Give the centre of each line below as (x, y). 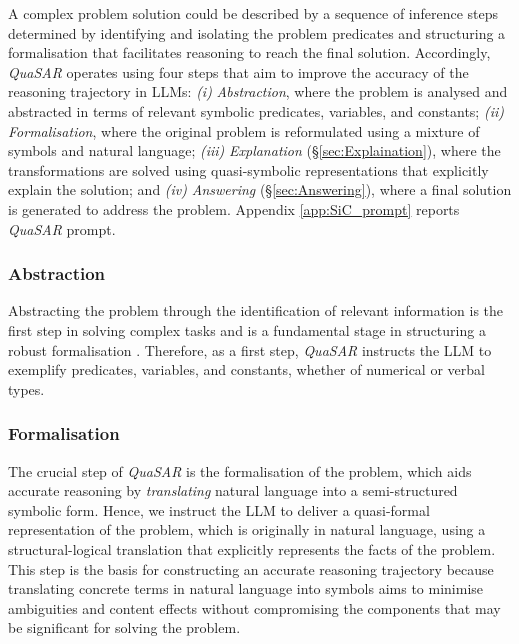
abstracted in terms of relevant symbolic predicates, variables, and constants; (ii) (256, 110)
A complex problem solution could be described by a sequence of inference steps (253, 13)
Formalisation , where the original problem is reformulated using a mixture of (244, 130)
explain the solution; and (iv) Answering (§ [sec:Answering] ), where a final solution (260, 189)
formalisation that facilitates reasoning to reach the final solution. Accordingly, (249, 52)
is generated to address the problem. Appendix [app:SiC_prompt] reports (234, 208)
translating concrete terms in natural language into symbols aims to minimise (246, 588)
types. (26, 388)
